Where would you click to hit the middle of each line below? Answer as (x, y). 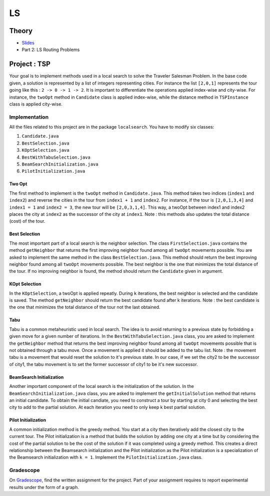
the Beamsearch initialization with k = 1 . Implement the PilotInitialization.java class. (106, 457)
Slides (28, 43)
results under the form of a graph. (44, 487)
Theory (21, 31)
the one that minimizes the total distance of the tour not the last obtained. (85, 307)
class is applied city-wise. (36, 104)
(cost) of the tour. (27, 221)
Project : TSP (30, 64)
